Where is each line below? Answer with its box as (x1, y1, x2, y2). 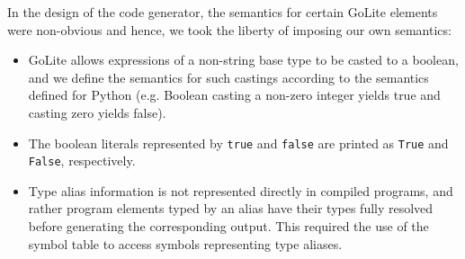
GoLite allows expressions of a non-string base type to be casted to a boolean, (28, 50, 459, 69)
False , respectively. (28, 151, 136, 170)
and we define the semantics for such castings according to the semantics (28, 67, 429, 86)
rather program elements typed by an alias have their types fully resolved (28, 199, 434, 218)
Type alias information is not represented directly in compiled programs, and (28, 181, 453, 200)
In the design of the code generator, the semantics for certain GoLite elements (7, 3, 438, 21)
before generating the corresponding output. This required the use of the (28, 217, 429, 236)
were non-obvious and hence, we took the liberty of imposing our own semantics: (7, 20, 452, 39)
